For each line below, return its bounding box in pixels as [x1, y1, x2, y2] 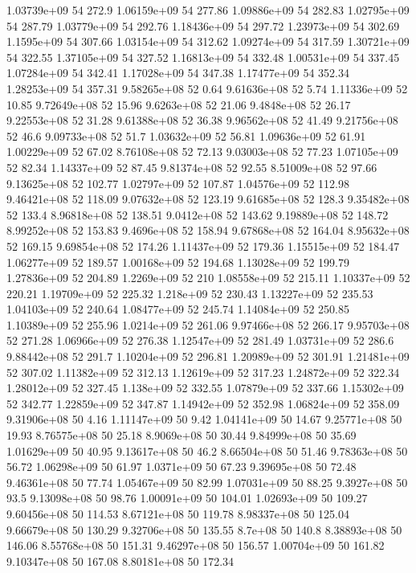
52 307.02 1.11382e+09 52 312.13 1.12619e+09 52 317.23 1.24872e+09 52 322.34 [6, 363, 400, 380]
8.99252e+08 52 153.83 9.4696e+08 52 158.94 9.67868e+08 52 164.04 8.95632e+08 [6, 222, 410, 239]
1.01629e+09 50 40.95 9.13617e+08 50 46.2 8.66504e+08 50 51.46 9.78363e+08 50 [6, 442, 408, 459]
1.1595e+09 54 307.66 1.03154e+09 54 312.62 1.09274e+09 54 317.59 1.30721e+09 [6, 33, 410, 50]
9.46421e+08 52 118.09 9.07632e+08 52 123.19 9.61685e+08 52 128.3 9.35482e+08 [6, 190, 410, 207]
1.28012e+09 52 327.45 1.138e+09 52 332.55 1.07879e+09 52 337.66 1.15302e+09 [6, 379, 404, 396]
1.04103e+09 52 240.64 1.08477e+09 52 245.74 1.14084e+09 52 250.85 [6, 301, 349, 317]
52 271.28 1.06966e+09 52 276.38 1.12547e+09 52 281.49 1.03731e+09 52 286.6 [6, 332, 394, 349]
